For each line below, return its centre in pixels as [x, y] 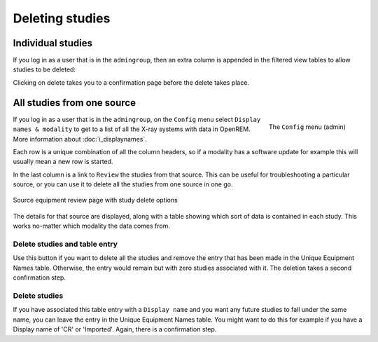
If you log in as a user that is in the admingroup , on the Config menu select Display [137, 119]
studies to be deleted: [44, 69]
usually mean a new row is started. [63, 162]
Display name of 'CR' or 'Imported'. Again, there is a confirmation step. [115, 329]
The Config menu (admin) [307, 127]
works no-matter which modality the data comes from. [92, 226]
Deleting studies [62, 18]
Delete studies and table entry [65, 244]
